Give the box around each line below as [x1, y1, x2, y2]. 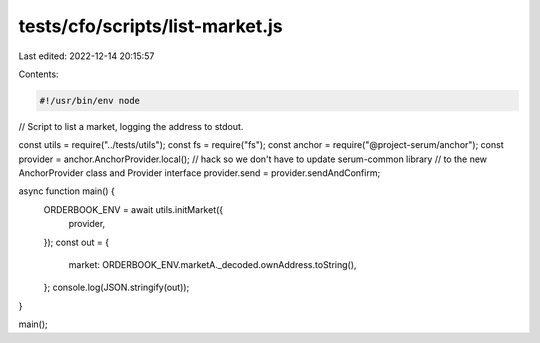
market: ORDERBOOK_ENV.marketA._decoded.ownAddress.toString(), [68, 259, 357, 271]
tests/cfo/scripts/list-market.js [18, 15, 284, 37]
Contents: [18, 68, 59, 80]
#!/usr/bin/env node [39, 95, 140, 106]
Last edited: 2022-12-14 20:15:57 [18, 50, 155, 62]
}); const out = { [43, 236, 110, 248]
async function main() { [18, 185, 115, 197]
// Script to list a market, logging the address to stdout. [18, 120, 244, 132]
